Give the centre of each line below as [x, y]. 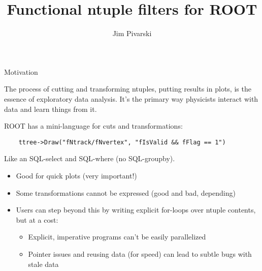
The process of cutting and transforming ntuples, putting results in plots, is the [128, 89]
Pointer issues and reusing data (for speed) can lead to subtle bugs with [140, 253]
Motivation [21, 71]
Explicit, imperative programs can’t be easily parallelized [117, 237]
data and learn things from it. [51, 109]
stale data [43, 264]
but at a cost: [37, 219]
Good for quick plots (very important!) [76, 175]
